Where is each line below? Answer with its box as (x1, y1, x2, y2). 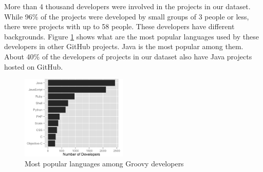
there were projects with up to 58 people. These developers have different (4, 21, 235, 32)
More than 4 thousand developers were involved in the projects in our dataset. (4, 1, 251, 11)
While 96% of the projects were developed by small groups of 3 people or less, (4, 11, 249, 21)
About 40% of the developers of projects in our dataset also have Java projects (4, 51, 252, 61)
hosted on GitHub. (4, 61, 63, 72)
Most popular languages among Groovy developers (25, 158, 184, 169)
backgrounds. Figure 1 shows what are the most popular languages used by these (4, 31, 259, 41)
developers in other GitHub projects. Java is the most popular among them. (4, 41, 243, 52)
